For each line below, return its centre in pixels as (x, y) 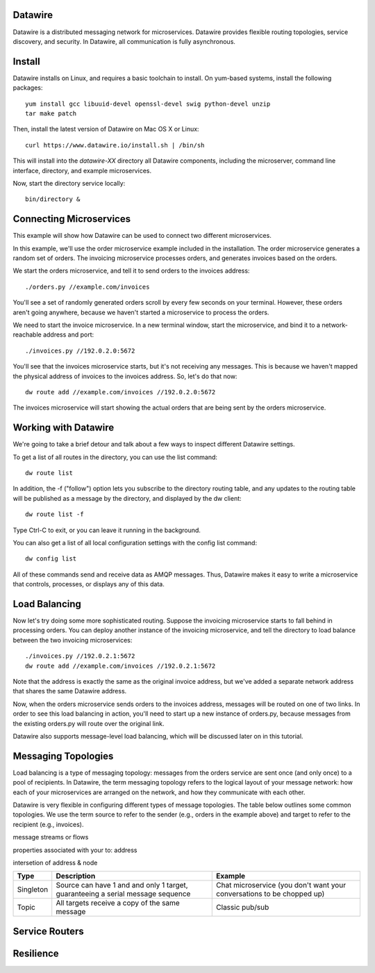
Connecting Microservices (72, 219)
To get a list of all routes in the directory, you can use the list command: (115, 457)
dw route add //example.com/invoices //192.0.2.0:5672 (120, 392)
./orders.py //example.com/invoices (87, 287)
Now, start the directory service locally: (69, 183)
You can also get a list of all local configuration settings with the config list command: (135, 542)
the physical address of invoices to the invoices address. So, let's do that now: (125, 376)
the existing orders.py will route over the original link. (89, 723)
